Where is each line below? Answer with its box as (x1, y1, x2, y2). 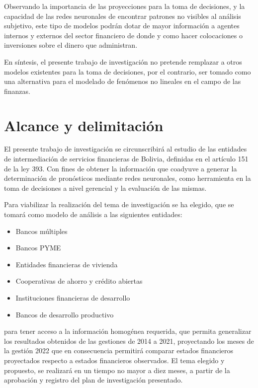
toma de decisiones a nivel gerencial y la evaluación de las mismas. (4, 182, 207, 193)
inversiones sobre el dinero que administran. (4, 40, 138, 50)
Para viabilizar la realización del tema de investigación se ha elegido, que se (4, 199, 234, 210)
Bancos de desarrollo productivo (15, 309, 114, 319)
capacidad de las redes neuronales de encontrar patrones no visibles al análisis (4, 10, 241, 21)
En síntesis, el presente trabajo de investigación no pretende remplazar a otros (4, 56, 242, 67)
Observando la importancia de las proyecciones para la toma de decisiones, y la (4, 1, 245, 11)
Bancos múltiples (15, 226, 68, 236)
